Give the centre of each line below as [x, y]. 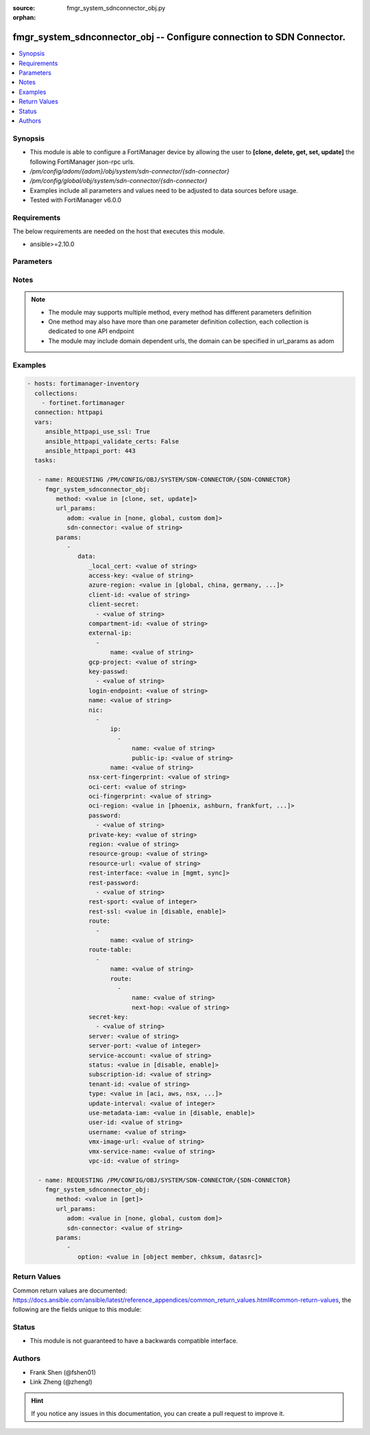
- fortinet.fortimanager [83, 403]
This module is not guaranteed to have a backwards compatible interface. [134, 1341]
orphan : [24, 18]
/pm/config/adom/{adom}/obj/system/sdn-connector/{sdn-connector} [129, 171]
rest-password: [114, 882]
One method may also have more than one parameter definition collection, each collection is [178, 322]
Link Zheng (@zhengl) [61, 1382]
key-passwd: [108, 672]
